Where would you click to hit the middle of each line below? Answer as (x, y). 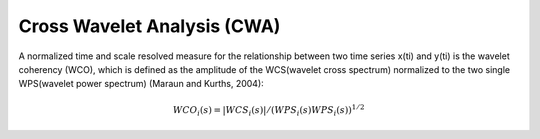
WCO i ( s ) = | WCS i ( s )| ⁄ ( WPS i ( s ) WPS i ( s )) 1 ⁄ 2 (268, 110)
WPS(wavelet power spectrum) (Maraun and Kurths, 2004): (141, 84)
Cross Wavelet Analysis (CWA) (149, 26)
